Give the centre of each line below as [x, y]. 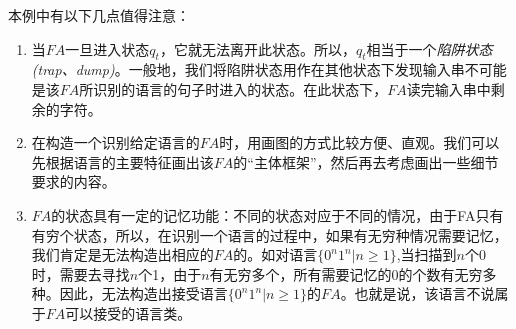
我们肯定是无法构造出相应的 [122, 254]
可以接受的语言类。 [128, 312]
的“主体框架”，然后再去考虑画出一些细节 [366, 161]
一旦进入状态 [107, 48]
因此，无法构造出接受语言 [143, 293]
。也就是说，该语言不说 [417, 293]
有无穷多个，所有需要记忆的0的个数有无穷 [346, 273]
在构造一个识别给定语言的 [115, 142]
